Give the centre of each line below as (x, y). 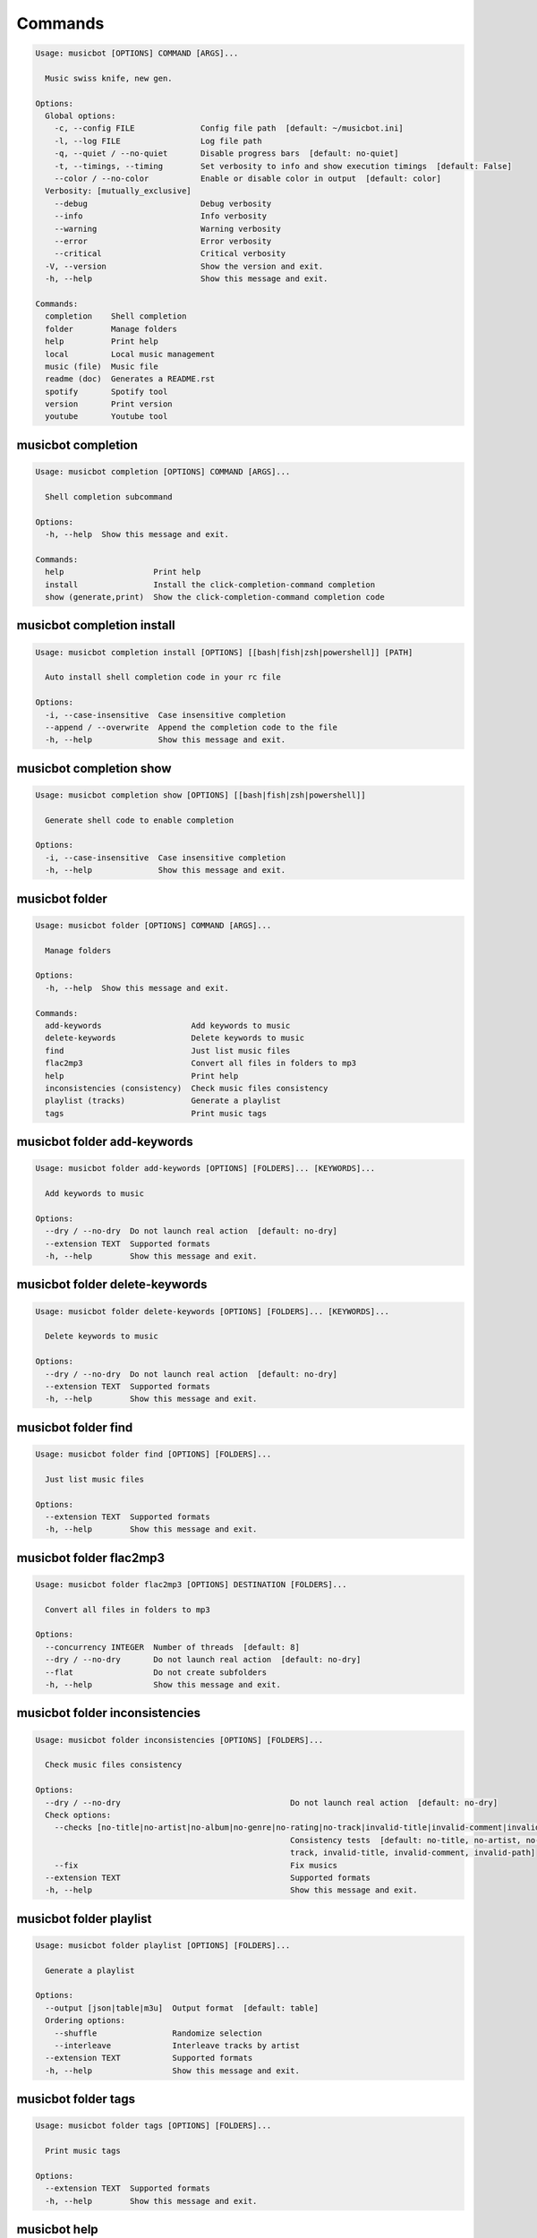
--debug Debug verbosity (163, 203)
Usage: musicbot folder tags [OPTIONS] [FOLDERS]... (153, 2126)
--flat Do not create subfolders (156, 1672)
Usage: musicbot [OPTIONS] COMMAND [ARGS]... (137, 53)
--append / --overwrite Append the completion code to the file (192, 727)
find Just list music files (168, 1051)
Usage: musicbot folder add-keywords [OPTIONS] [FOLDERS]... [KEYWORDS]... (205, 1169)
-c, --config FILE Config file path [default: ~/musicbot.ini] (229, 128)
